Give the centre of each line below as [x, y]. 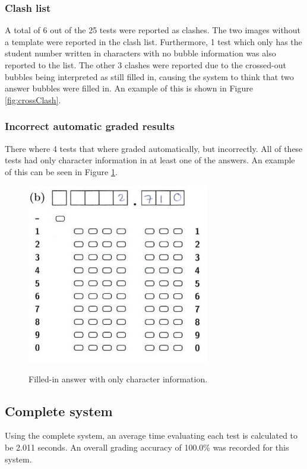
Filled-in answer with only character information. [118, 378]
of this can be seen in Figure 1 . [61, 171]
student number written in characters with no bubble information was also [140, 53]
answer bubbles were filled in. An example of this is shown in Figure [129, 88]
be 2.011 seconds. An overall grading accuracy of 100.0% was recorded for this [147, 447]
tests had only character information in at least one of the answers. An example [150, 160]
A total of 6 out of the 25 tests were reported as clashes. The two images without [153, 30]
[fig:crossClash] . [33, 99]
